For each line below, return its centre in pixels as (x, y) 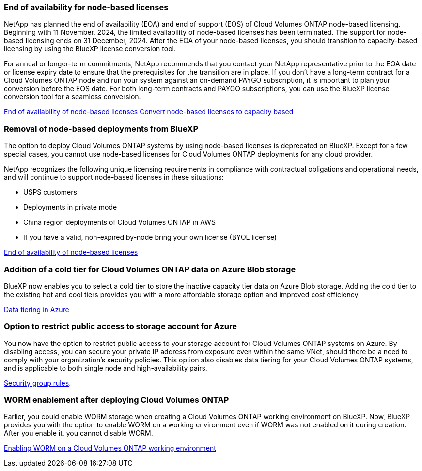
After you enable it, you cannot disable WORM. (78, 433)
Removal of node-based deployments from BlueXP (101, 129)
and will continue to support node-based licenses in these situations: (114, 177)
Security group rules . (38, 383)
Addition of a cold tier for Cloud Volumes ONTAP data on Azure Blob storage (150, 269)
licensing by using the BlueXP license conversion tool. (90, 49)
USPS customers (50, 192)
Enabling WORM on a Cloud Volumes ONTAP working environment (110, 448)
